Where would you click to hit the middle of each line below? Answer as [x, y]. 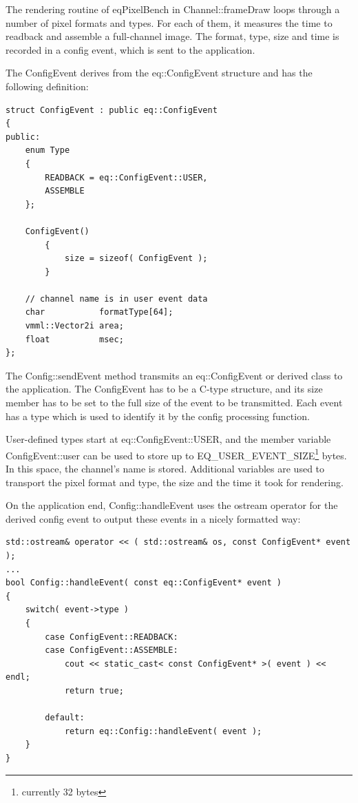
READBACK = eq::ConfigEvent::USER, [126, 177]
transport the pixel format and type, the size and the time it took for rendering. [175, 482]
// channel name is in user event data [116, 299]
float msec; [74, 339]
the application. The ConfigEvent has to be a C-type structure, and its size [164, 389]
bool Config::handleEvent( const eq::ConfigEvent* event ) [144, 583]
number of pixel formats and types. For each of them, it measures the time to [169, 22]
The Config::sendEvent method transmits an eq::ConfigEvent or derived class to [174, 375]
